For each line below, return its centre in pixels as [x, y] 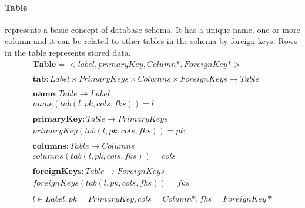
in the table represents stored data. [68, 52]
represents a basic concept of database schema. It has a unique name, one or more [152, 29]
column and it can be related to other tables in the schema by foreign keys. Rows [151, 41]
